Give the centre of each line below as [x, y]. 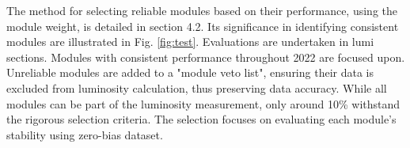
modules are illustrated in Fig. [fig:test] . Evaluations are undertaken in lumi [190, 42]
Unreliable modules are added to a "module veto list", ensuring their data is [190, 72]
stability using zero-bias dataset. [85, 134]
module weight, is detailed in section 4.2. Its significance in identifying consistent [203, 26]
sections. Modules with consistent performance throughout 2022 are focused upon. [206, 57]
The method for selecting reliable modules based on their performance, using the [202, 10]
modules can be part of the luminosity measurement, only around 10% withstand [203, 103]
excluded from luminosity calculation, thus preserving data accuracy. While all [197, 87]
